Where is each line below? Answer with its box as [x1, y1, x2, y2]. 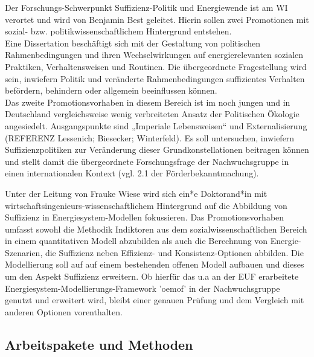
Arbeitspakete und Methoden [5, 335, 193, 353]
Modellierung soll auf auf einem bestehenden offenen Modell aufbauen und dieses [5, 258, 304, 271]
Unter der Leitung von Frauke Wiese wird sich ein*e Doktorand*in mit [5, 187, 268, 199]
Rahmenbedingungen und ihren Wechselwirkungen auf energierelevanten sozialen [5, 48, 304, 61]
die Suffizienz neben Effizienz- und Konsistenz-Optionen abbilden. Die [45, 246, 304, 259]
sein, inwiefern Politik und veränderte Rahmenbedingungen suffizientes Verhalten [5, 72, 305, 85]
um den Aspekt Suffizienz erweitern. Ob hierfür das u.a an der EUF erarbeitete [5, 270, 299, 283]
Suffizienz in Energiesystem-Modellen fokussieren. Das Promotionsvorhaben [5, 211, 284, 224]
